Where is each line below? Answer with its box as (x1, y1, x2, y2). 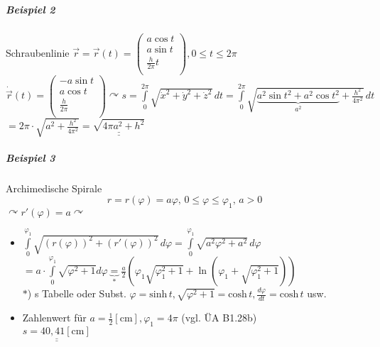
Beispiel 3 (6, 150, 55, 165)
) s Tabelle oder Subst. (27, 286, 126, 301)
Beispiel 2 (6, 1, 55, 16)
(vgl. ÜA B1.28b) (181, 310, 257, 325)
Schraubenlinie (6, 45, 70, 60)
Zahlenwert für (22, 310, 87, 325)
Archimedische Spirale (6, 180, 102, 195)
